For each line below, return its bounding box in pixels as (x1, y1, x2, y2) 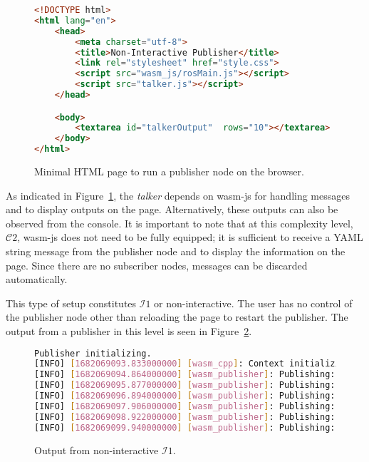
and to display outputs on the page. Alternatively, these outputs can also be (6, 202, 338, 217)
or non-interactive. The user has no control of (154, 295, 353, 310)
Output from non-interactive (34, 442, 159, 457)
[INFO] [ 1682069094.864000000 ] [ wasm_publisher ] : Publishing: (34, 369, 336, 380)
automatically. (6, 272, 68, 287)
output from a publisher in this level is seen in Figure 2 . (6, 323, 252, 338)
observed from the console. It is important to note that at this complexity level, (6, 215, 353, 230)
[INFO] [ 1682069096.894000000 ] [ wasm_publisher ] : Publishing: (34, 391, 336, 401)
